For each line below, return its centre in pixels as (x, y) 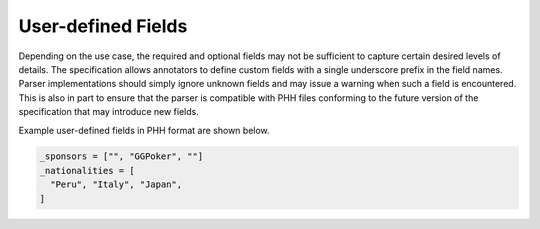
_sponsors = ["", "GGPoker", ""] (121, 156)
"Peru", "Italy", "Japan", (116, 184)
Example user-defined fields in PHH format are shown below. (144, 130)
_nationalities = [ (87, 170)
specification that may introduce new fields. (108, 112)
